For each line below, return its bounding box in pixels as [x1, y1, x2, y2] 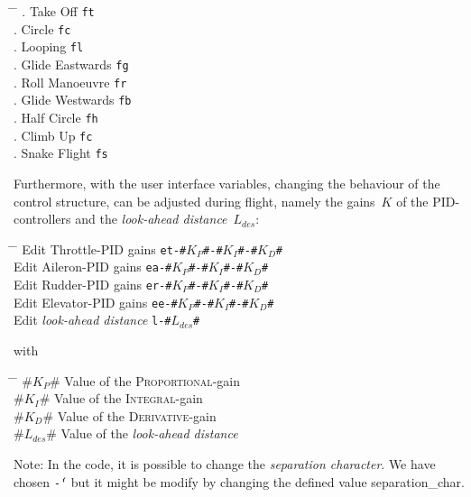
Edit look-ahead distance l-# [14, 310, 171, 329]
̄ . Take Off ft [14, 2, 95, 20]
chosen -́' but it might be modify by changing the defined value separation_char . [14, 472, 465, 491]
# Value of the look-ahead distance [46, 424, 238, 443]
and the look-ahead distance [75, 209, 227, 228]
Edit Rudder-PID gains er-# [14, 275, 172, 293]
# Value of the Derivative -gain [42, 406, 217, 425]
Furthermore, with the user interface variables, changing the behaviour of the [14, 173, 440, 192]
